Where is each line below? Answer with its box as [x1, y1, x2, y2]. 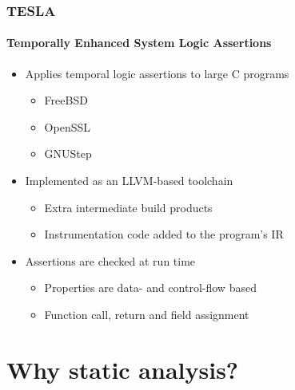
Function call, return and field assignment [44, 305, 249, 322]
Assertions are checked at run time [25, 252, 196, 269]
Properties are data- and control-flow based [44, 279, 257, 296]
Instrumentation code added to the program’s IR [44, 226, 284, 242]
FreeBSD [44, 92, 88, 108]
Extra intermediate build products [44, 199, 213, 215]
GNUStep [44, 145, 92, 162]
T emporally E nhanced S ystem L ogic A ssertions [6, 34, 272, 51]
